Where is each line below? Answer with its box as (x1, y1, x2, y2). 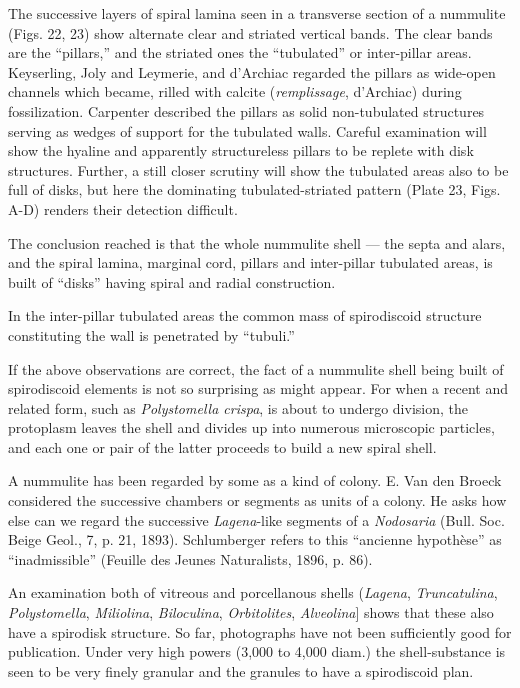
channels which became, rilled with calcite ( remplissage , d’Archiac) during (8, 81, 462, 102)
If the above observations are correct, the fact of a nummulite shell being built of (8, 358, 504, 379)
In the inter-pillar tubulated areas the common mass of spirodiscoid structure (8, 305, 482, 326)
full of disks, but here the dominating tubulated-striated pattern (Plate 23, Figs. (8, 179, 501, 200)
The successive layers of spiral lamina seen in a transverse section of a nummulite (8, 3, 506, 23)
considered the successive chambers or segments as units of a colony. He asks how (8, 490, 507, 511)
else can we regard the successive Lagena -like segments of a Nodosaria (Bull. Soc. (8, 509, 505, 530)
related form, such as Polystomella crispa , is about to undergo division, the (8, 397, 468, 418)
